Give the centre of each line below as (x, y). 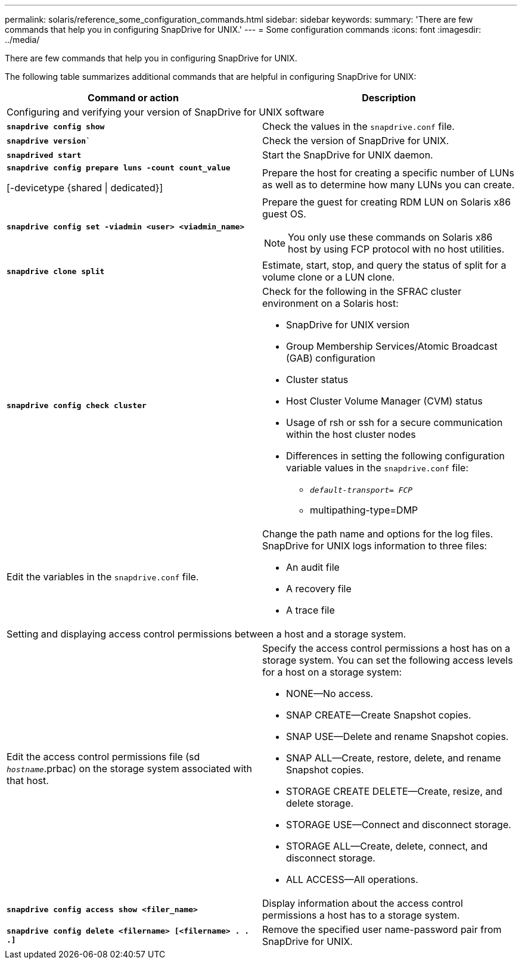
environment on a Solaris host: (330, 303)
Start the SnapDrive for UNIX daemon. (348, 155)
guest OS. (284, 214)
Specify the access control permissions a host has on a (386, 648)
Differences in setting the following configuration (395, 456)
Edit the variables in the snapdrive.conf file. (103, 577)
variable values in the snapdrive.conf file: (377, 468)
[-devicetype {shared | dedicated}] (85, 188)
